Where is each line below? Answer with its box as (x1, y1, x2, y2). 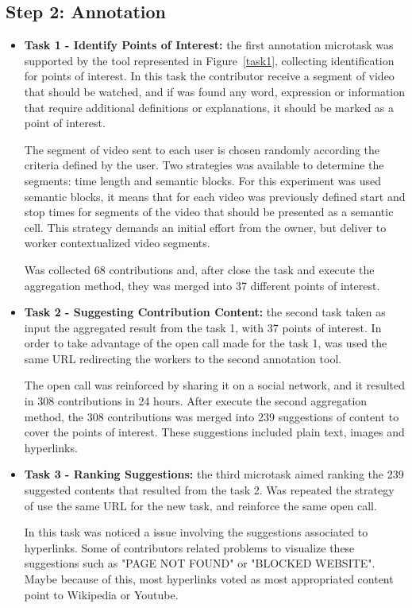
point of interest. (24, 114, 106, 131)
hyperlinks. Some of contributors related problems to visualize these (24, 539, 355, 556)
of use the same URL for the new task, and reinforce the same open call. (24, 497, 377, 513)
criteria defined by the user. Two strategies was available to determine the (24, 157, 384, 173)
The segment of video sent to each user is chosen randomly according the (24, 141, 380, 157)
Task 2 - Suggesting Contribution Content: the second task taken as (24, 304, 386, 320)
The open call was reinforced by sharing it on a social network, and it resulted (24, 377, 406, 393)
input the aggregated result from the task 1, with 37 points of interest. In (24, 319, 382, 335)
